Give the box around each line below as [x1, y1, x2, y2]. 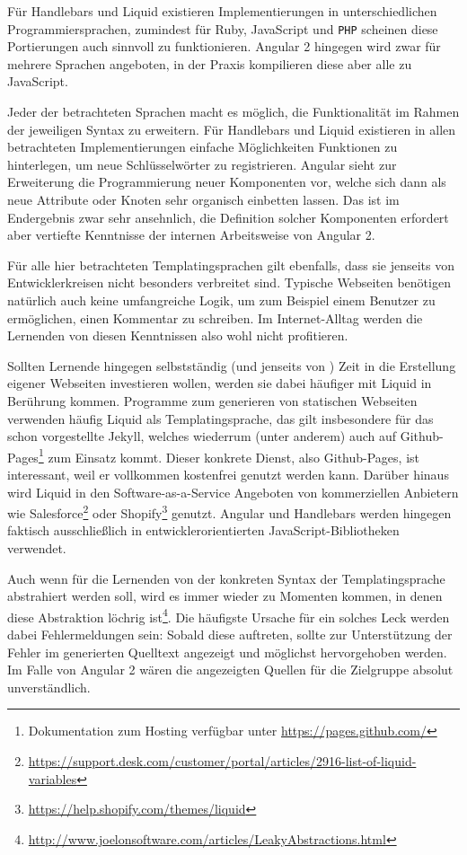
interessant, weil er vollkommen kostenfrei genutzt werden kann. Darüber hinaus [7, 464, 449, 483]
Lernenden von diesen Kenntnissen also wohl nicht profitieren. [7, 326, 348, 345]
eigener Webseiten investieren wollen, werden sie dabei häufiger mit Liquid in [7, 374, 432, 392]
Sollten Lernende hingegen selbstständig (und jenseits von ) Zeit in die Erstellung [7, 356, 456, 375]
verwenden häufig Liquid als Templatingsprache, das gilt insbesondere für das [7, 409, 434, 427]
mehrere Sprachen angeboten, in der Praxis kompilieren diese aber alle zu [7, 54, 412, 73]
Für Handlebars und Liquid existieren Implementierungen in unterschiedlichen [7, 2, 437, 20]
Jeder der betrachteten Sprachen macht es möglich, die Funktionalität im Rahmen [7, 102, 460, 121]
